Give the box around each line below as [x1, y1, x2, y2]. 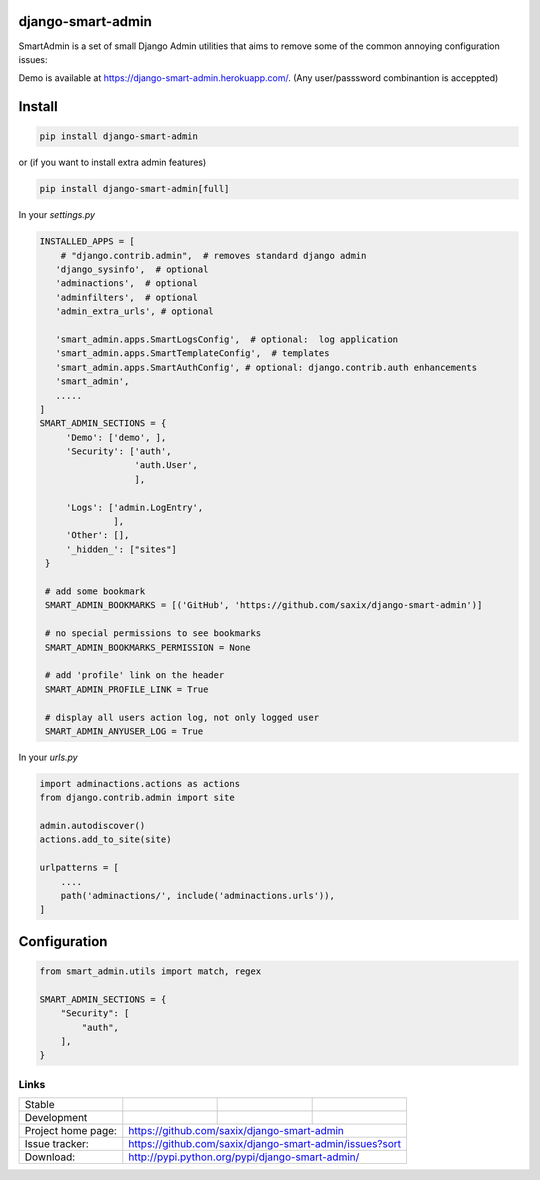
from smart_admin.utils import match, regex [39, 965, 262, 977]
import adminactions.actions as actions [39, 778, 240, 789]
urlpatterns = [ [39, 862, 120, 874]
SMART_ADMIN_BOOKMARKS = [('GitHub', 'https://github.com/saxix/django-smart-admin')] [45, 600, 483, 611]
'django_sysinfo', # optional [55, 264, 209, 275]
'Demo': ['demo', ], [65, 431, 167, 443]
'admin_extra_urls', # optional [55, 306, 214, 317]
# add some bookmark [45, 586, 146, 597]
